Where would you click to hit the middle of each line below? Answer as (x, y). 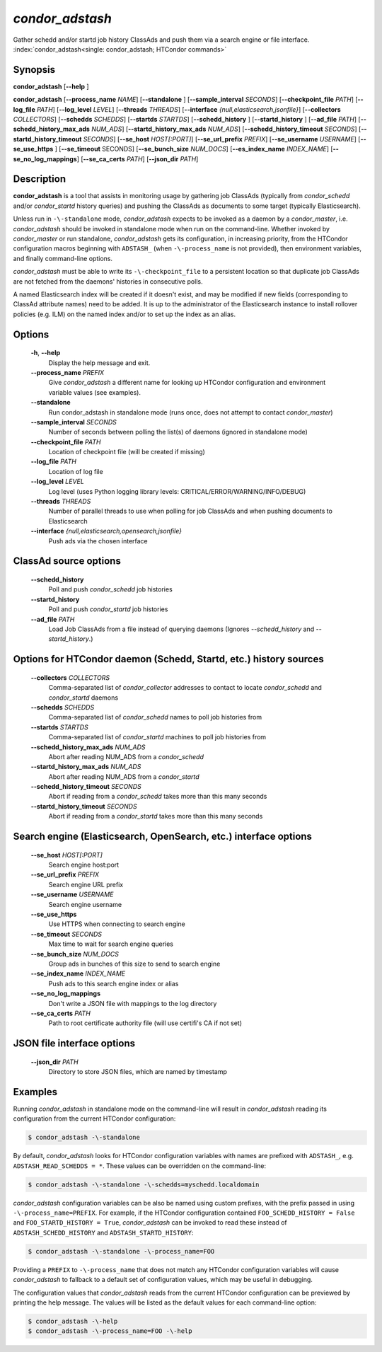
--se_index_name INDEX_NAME (78, 973)
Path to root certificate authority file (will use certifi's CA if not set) (145, 1023)
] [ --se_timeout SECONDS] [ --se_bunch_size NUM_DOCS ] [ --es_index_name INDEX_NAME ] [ (194, 149)
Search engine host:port (84, 865)
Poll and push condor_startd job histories (108, 609)
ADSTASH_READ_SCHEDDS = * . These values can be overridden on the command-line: (140, 1166)
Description (40, 179)
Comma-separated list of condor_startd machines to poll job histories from (157, 737)
